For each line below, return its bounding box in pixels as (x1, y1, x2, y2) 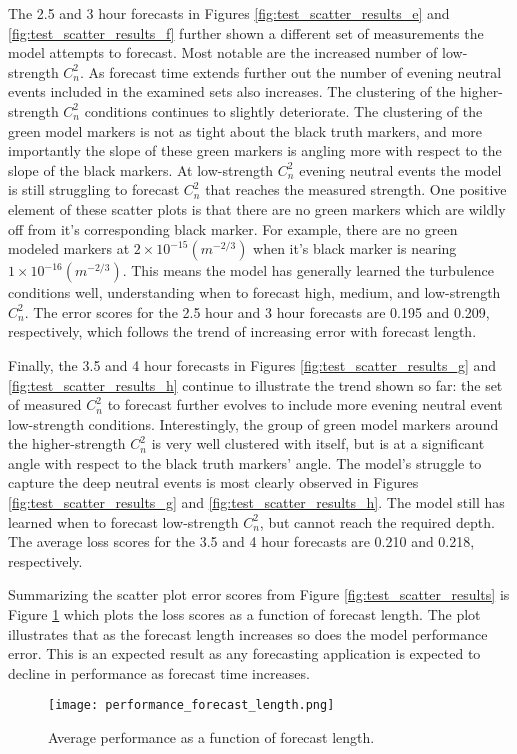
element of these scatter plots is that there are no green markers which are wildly (8, 198, 506, 219)
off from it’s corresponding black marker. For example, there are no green (8, 218, 458, 239)
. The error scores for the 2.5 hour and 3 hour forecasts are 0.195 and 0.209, (24, 301, 490, 322)
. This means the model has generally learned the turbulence (122, 260, 494, 281)
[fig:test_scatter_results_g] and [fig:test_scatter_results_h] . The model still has (8, 492, 505, 513)
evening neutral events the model (299, 159, 502, 180)
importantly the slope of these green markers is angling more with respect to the (8, 140, 502, 161)
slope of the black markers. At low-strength (8, 159, 274, 180)
